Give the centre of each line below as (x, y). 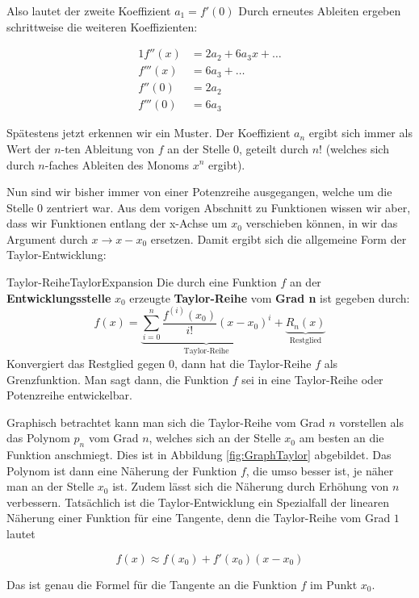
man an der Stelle (50, 486)
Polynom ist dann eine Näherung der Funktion (122, 470)
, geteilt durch (274, 148)
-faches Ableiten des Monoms (117, 164)
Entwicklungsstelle (59, 297)
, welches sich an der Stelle (215, 438)
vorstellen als (371, 422)
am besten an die (341, 438)
